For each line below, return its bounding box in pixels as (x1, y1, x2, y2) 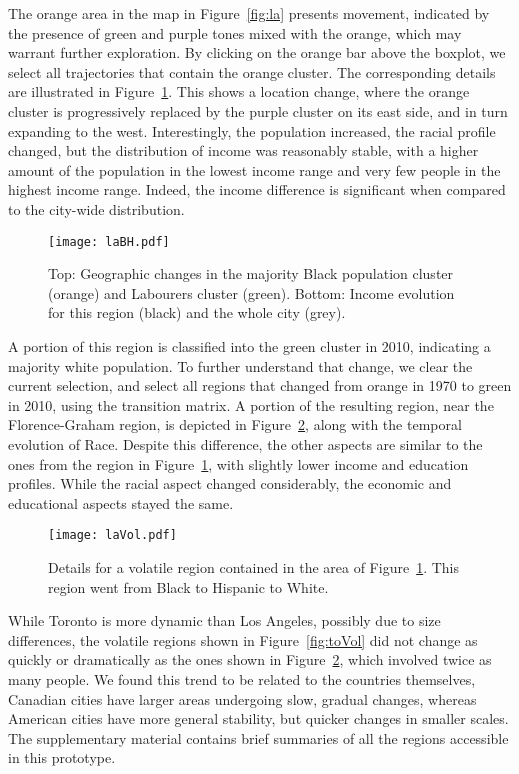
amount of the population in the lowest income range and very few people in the (8, 159, 501, 180)
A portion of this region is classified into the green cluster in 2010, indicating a (8, 335, 491, 356)
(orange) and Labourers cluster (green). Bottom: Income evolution (48, 282, 455, 303)
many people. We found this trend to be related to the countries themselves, (8, 668, 476, 689)
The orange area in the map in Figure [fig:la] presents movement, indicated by (8, 3, 490, 23)
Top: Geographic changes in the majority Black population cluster (48, 263, 454, 284)
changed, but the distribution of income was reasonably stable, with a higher (8, 140, 479, 161)
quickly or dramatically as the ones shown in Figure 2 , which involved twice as (8, 649, 492, 670)
